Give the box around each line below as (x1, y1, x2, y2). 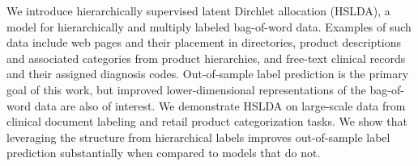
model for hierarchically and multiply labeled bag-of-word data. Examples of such (6, 18, 412, 35)
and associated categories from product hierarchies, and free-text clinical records (6, 49, 406, 66)
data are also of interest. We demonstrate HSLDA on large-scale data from (34, 97, 406, 114)
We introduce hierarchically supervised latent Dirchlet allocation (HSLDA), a (6, 2, 390, 19)
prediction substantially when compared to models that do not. (6, 144, 321, 161)
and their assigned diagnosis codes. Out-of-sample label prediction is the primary (6, 65, 409, 82)
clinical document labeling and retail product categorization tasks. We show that (6, 113, 408, 130)
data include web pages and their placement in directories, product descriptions (6, 34, 402, 51)
